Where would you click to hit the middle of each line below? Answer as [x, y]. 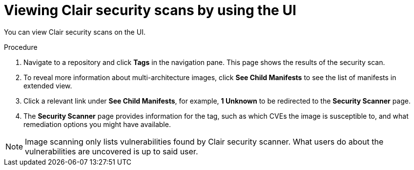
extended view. [48, 85]
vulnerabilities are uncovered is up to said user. [112, 151]
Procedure [21, 47]
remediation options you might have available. [97, 124]
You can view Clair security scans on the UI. [75, 32]
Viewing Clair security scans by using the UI [150, 10]
